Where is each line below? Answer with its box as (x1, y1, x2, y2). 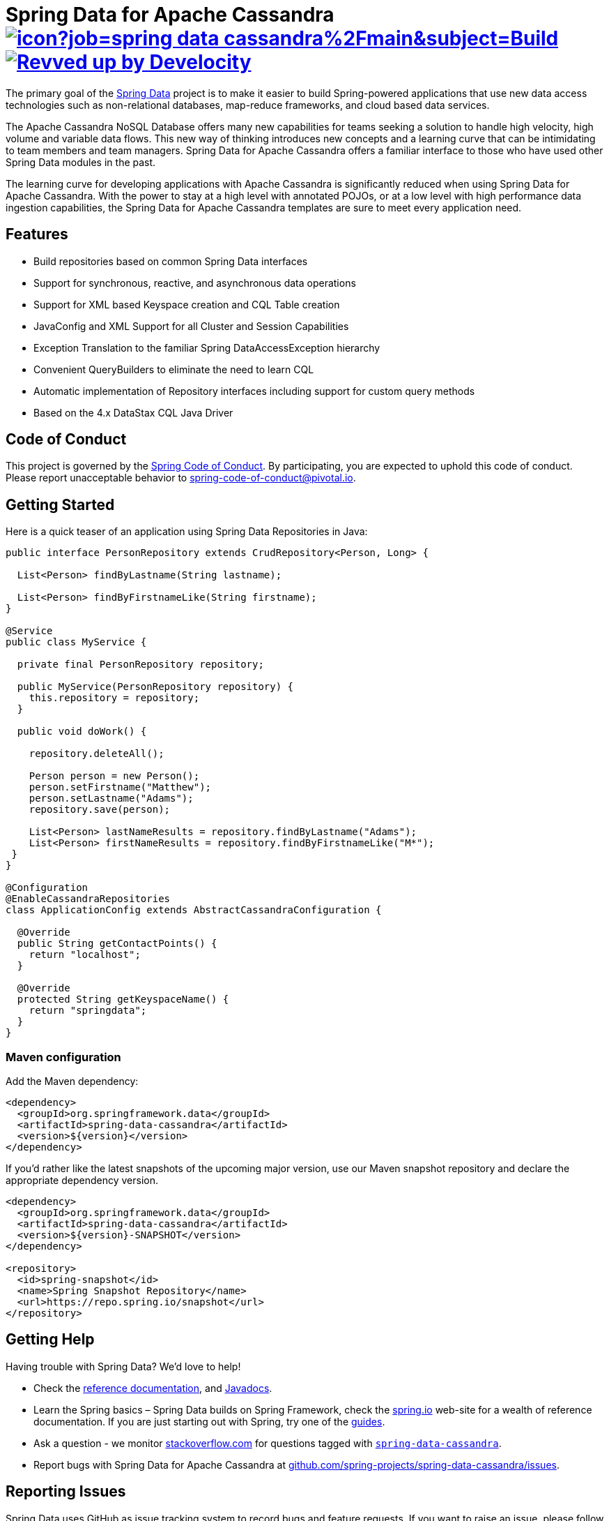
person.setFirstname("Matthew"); (29, 781, 212, 793)
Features (6, 225, 68, 243)
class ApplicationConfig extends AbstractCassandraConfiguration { (6, 904, 382, 916)
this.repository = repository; (29, 692, 200, 704)
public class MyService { (6, 636, 147, 648)
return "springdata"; (29, 1005, 147, 1017)
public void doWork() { (17, 726, 147, 737)
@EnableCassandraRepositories (6, 893, 171, 905)
